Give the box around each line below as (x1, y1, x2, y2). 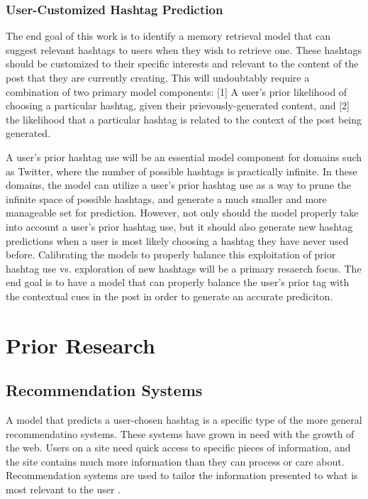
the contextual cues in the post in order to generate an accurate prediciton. (6, 288, 333, 303)
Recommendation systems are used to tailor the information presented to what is (6, 468, 358, 483)
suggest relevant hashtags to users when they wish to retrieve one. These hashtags (6, 42, 362, 57)
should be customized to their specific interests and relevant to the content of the (6, 56, 359, 71)
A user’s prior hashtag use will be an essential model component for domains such (6, 149, 362, 164)
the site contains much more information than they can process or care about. (6, 454, 345, 468)
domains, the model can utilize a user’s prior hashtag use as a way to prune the (6, 177, 352, 192)
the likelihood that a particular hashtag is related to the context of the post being (6, 111, 362, 126)
